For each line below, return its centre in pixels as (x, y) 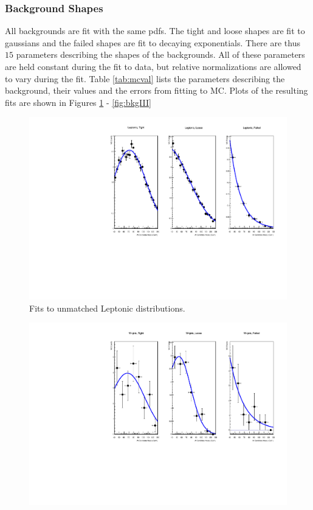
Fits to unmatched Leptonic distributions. (107, 308)
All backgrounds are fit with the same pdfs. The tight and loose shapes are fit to (155, 31)
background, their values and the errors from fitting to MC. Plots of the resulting (156, 90)
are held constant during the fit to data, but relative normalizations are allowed (153, 66)
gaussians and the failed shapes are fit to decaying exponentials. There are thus (153, 42)
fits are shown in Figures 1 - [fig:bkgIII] (78, 102)
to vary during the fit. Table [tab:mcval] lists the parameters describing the (145, 78)
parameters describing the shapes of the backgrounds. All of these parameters (160, 54)
